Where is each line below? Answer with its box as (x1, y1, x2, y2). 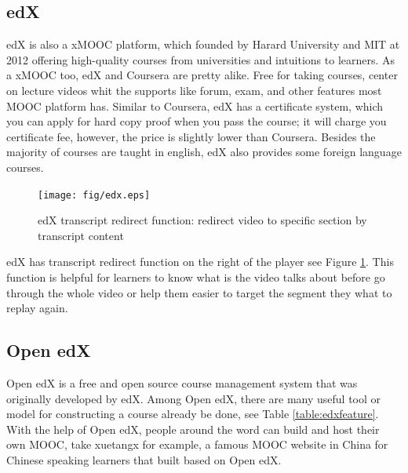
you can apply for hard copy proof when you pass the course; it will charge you (6, 113, 387, 129)
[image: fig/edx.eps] (38, 189, 151, 201)
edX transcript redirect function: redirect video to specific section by (38, 212, 367, 228)
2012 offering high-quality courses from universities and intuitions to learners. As (6, 51, 395, 67)
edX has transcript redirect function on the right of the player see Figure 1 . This (6, 253, 394, 270)
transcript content (38, 227, 124, 243)
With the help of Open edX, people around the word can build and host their (6, 420, 380, 437)
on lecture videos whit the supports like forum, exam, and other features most (6, 82, 382, 98)
